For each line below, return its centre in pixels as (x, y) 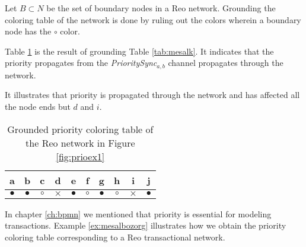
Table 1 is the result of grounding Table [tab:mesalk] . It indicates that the (139, 51)
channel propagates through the (226, 63)
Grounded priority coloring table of (80, 129)
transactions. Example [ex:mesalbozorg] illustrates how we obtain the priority (146, 225)
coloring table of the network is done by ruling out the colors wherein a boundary (153, 19)
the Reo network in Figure (80, 142)
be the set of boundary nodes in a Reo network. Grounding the (161, 8)
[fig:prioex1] (80, 156)
